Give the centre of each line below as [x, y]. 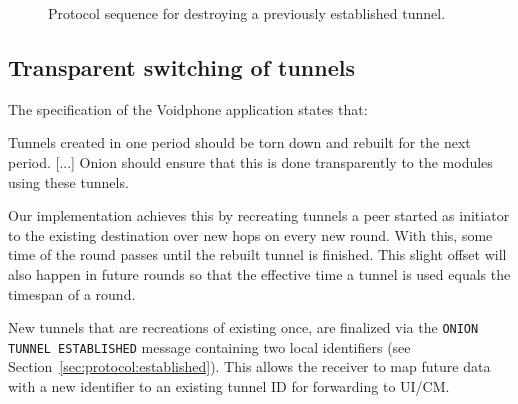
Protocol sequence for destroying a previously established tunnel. [247, 13]
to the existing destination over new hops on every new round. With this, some [250, 234]
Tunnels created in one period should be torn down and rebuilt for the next [239, 142]
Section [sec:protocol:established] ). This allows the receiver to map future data [249, 366]
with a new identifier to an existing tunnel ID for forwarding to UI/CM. [229, 386]
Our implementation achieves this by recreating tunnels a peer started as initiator [259, 215]
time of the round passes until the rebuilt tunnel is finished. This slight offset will [257, 254]
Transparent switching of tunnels [182, 66]
